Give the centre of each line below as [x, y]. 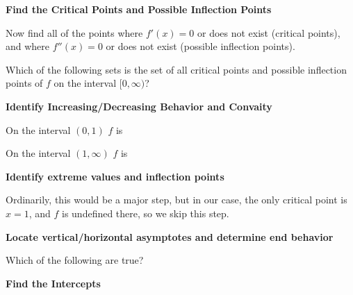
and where [28, 46]
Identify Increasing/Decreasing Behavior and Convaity [139, 106]
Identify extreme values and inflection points [115, 176]
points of [24, 83]
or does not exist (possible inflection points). [200, 46]
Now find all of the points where [74, 32]
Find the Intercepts [53, 283]
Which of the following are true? [75, 260]
